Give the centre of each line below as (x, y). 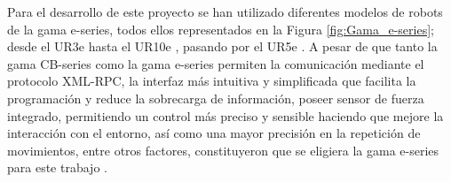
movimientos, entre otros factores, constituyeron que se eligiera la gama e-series (223, 150)
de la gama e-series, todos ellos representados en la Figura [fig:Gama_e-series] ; (221, 29)
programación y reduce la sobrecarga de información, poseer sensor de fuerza (216, 98)
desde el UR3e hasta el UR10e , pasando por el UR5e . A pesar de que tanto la (222, 46)
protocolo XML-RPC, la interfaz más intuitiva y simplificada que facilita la (212, 81)
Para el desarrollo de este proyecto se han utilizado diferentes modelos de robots (225, 11)
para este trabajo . (57, 167)
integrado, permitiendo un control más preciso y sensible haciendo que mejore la (225, 115)
